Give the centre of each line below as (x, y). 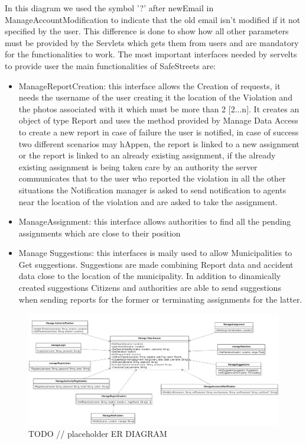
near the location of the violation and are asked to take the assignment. (148, 201)
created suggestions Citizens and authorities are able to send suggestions (150, 288)
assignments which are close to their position (100, 233)
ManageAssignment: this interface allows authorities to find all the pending (155, 221)
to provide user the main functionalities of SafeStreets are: (110, 65)
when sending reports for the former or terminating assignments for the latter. (160, 299)
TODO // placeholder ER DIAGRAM (98, 434)
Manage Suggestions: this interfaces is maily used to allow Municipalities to (155, 253)
